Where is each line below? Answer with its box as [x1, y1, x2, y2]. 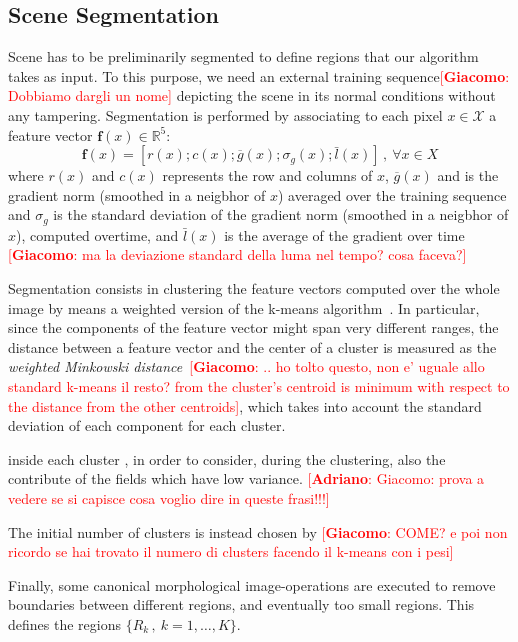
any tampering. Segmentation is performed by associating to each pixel [8, 104, 443, 125]
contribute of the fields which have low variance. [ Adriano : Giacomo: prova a [8, 468, 485, 489]
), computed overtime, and [16, 224, 179, 245]
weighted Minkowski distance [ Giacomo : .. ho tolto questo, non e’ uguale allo [8, 356, 485, 377]
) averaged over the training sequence [277, 184, 507, 205]
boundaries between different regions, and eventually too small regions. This [8, 594, 475, 615]
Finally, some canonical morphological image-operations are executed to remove [8, 574, 496, 595]
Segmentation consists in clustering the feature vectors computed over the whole [8, 278, 500, 298]
